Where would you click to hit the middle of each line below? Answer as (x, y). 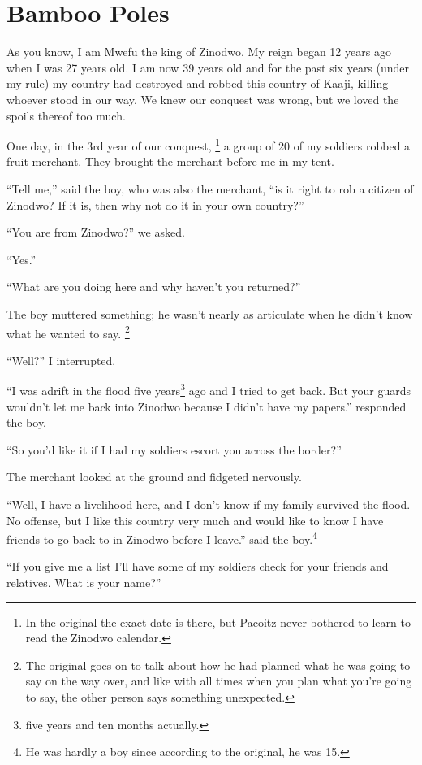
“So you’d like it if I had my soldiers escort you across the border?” (174, 449)
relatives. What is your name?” (84, 582)
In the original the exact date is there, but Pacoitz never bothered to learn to (218, 622)
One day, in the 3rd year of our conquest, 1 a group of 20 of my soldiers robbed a (209, 144)
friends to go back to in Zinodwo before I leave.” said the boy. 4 (162, 538)
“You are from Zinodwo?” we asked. (96, 232)
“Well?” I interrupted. (61, 360)
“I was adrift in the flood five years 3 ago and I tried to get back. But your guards (209, 389)
